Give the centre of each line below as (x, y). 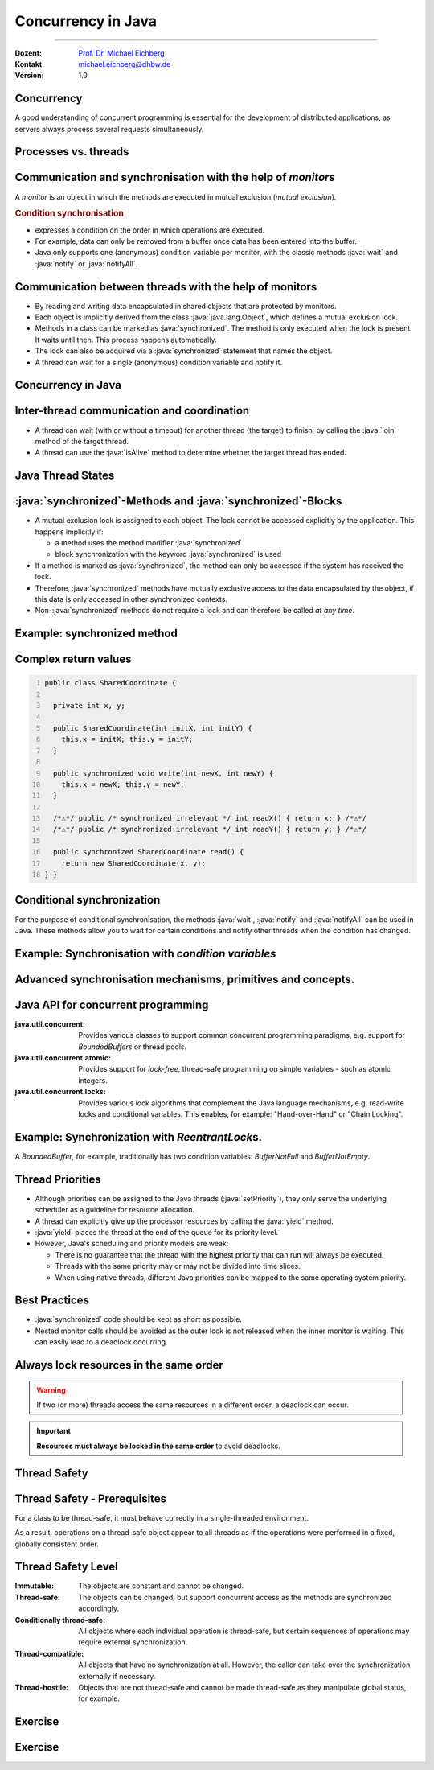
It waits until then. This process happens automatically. (126, 340)
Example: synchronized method (96, 634)
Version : (29, 76)
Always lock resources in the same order (119, 1365)
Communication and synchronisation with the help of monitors (175, 177)
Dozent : (29, 53)
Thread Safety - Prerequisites (91, 1498)
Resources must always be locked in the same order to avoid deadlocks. (159, 1446)
